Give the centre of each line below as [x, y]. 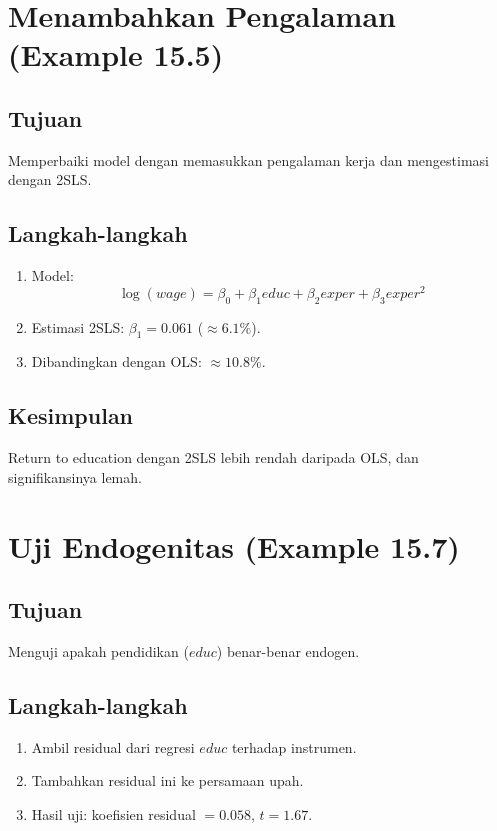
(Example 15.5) [116, 54]
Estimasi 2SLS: [78, 326]
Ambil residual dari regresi [113, 746]
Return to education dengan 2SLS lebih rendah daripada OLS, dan [213, 457]
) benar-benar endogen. [288, 650]
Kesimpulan [71, 415]
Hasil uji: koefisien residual [113, 813]
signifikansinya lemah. [75, 476]
